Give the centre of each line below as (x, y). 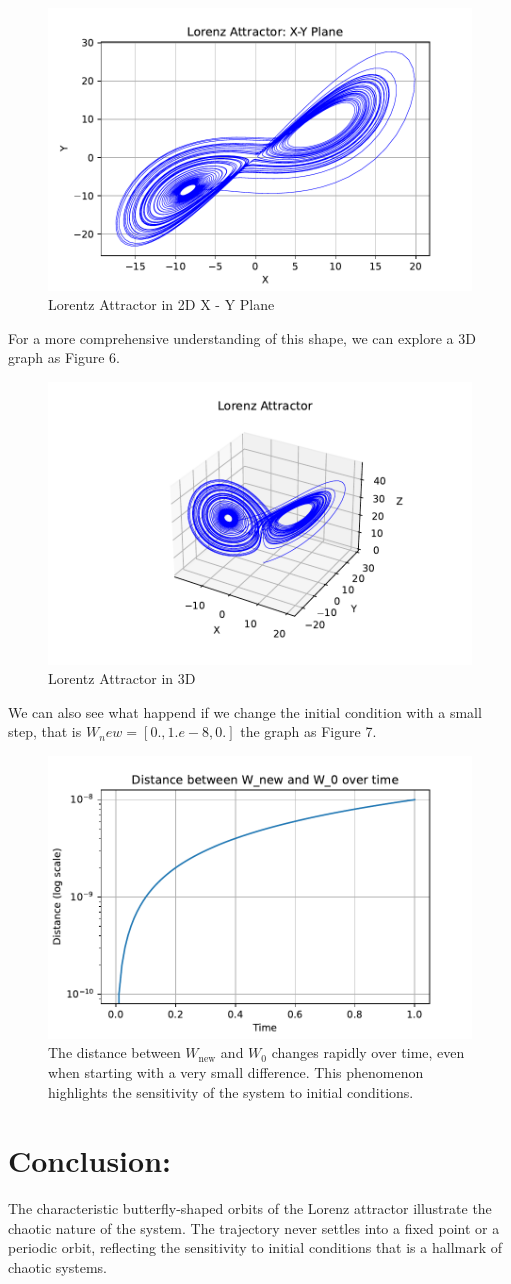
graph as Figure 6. (64, 357)
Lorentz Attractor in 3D (122, 678)
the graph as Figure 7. (308, 731)
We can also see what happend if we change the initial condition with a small (245, 711)
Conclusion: (89, 1160)
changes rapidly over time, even (368, 1052)
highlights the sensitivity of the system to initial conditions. (231, 1091)
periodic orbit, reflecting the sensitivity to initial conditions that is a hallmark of (255, 1247)
